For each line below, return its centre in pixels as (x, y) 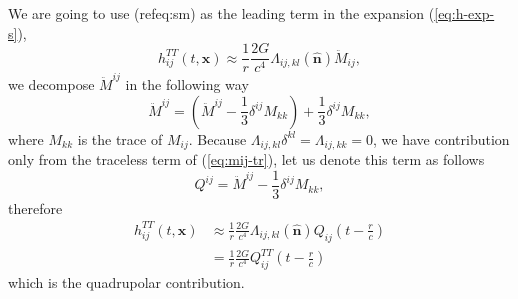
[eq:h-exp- (464, 13)
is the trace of (120, 138)
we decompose (51, 83)
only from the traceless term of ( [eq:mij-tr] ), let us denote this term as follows (246, 159)
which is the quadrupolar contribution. (126, 281)
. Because (217, 138)
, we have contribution (441, 138)
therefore (35, 207)
